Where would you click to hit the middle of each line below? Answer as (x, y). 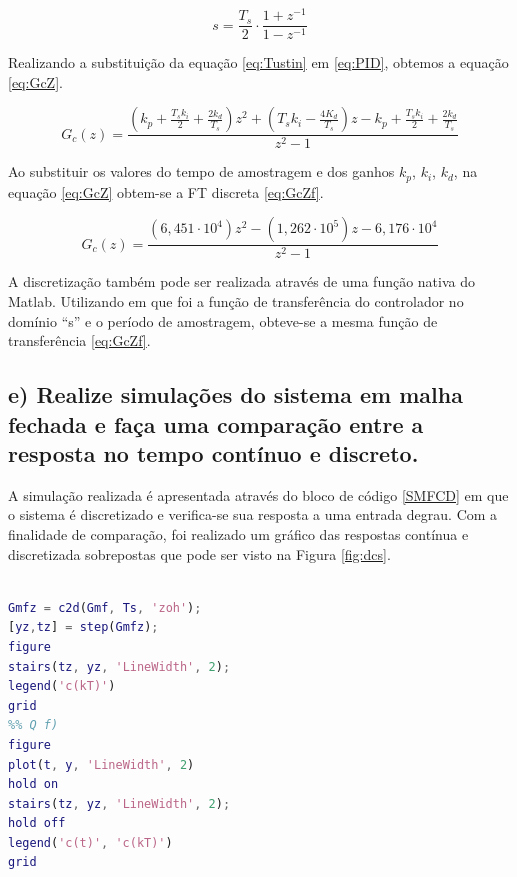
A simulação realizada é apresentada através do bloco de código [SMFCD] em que (258, 494)
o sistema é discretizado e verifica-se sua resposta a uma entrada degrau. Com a (253, 514)
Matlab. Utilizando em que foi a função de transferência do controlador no (236, 301)
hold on (33, 784)
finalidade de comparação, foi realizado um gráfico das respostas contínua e (238, 533)
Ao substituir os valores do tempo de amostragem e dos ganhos (201, 171)
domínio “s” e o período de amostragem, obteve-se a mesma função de (223, 320)
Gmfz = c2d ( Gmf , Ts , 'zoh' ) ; (105, 607)
